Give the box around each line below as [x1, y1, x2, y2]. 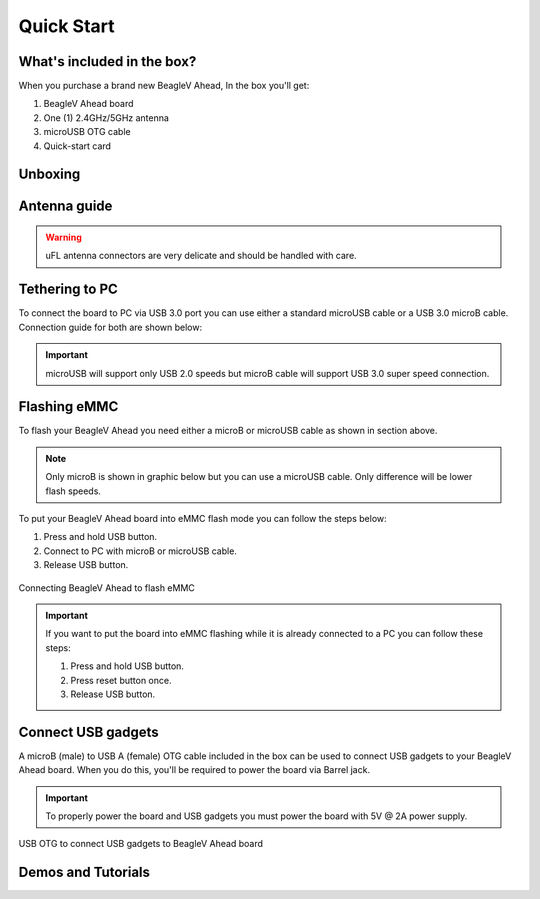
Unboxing [18, 166, 81, 183]
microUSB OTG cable [43, 126, 131, 138]
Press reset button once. [70, 674, 172, 686]
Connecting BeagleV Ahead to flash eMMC [18, 581, 195, 594]
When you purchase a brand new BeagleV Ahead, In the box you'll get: [18, 80, 310, 92]
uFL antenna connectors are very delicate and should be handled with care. [45, 250, 357, 262]
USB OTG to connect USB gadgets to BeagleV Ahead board [18, 838, 264, 850]
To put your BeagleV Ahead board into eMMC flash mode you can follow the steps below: [18, 512, 387, 524]
